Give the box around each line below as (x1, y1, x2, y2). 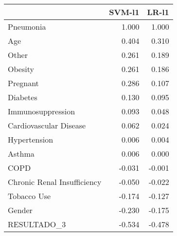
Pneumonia (8, 21, 46, 32)
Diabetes (8, 91, 37, 103)
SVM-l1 (109, 6, 140, 18)
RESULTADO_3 (8, 218, 66, 230)
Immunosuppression (8, 106, 75, 117)
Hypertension (8, 134, 53, 145)
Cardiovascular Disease (8, 120, 86, 131)
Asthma (8, 148, 35, 159)
